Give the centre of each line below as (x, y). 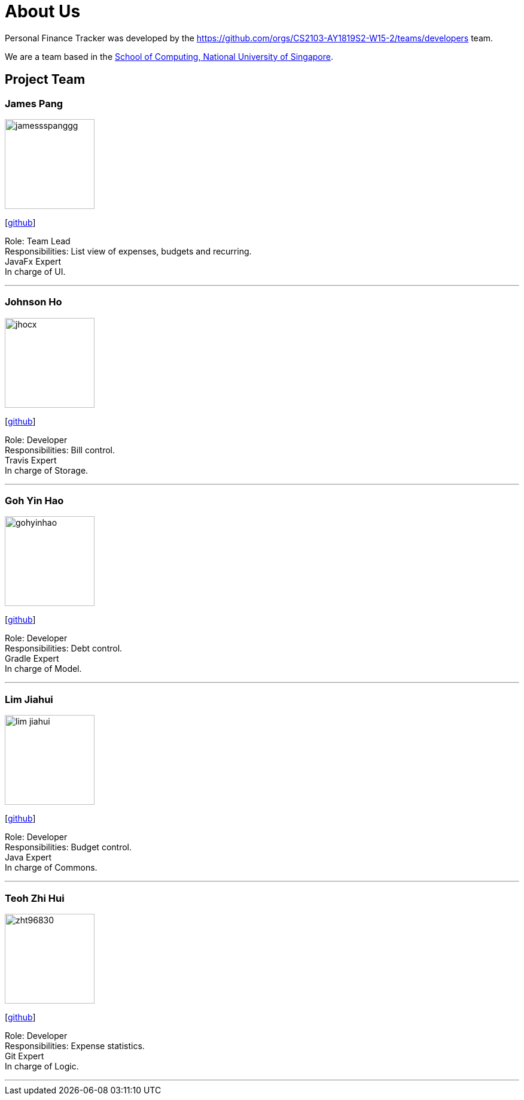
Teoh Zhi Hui (35, 898)
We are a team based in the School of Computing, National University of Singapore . (169, 56)
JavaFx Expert (33, 261)
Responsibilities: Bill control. (60, 450)
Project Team (45, 80)
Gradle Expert (32, 659)
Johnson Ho (33, 302)
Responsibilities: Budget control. (68, 847)
